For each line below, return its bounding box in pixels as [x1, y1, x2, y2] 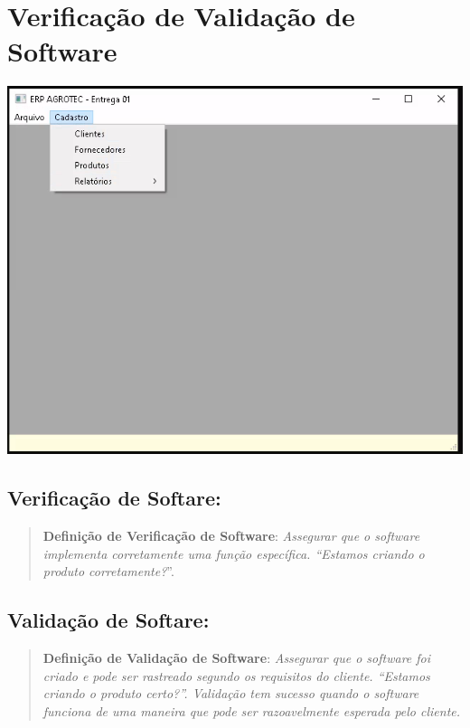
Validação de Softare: [7, 606, 210, 634]
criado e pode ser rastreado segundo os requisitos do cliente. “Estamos [42, 666, 430, 685]
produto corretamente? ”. [42, 562, 174, 581]
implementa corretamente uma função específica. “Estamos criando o [42, 544, 425, 563]
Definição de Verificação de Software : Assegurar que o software [42, 526, 420, 545]
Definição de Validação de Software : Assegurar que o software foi [42, 648, 431, 667]
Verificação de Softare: [7, 484, 221, 512]
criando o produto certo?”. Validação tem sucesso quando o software [42, 684, 419, 703]
